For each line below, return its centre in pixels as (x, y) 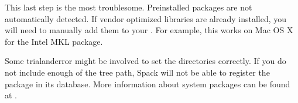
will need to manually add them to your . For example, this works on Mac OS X (149, 30)
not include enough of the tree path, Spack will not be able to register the (137, 72)
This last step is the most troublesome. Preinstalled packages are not (129, 7)
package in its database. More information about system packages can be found (148, 84)
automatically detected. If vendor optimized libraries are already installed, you (146, 18)
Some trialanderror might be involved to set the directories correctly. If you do (145, 61)
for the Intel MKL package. (54, 41)
